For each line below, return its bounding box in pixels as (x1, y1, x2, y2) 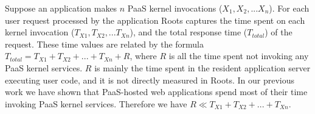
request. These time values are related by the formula (5, 37, 204, 50)
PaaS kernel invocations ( (127, 2, 223, 14)
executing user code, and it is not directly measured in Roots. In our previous (5, 73, 294, 86)
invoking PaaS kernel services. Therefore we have (5, 97, 187, 110)
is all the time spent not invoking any (168, 49, 309, 62)
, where (130, 49, 157, 62)
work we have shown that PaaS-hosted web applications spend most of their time (5, 85, 308, 98)
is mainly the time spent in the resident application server (94, 61, 311, 74)
